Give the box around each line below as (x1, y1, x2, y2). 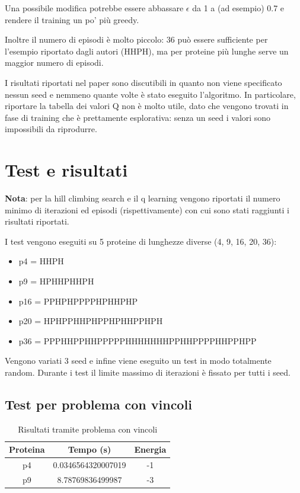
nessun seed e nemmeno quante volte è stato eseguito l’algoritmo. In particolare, (5, 88, 296, 100)
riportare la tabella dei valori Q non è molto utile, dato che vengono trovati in (5, 100, 289, 112)
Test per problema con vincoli (5, 395, 192, 413)
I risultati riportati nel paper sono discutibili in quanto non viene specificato (5, 76, 282, 88)
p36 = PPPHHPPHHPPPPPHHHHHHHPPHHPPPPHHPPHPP (18, 334, 257, 347)
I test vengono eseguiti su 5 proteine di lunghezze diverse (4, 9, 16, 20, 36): (5, 235, 277, 247)
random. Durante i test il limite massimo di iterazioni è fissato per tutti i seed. (5, 366, 291, 378)
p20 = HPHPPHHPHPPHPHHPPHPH (18, 315, 163, 327)
